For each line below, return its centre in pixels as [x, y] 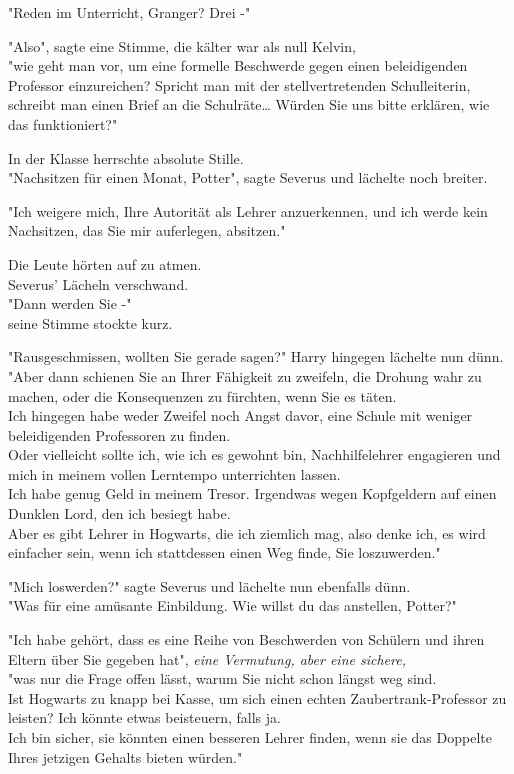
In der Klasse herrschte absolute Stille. [126, 157]
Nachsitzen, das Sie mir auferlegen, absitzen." [147, 230]
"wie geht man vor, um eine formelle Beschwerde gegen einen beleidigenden [238, 65]
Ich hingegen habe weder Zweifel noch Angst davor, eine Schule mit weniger [240, 415]
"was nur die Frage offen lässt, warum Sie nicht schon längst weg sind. [222, 678]
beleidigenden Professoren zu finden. [119, 434]
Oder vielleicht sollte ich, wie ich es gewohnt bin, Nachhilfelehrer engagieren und [254, 454]
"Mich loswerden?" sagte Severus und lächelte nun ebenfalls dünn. [209, 585]
